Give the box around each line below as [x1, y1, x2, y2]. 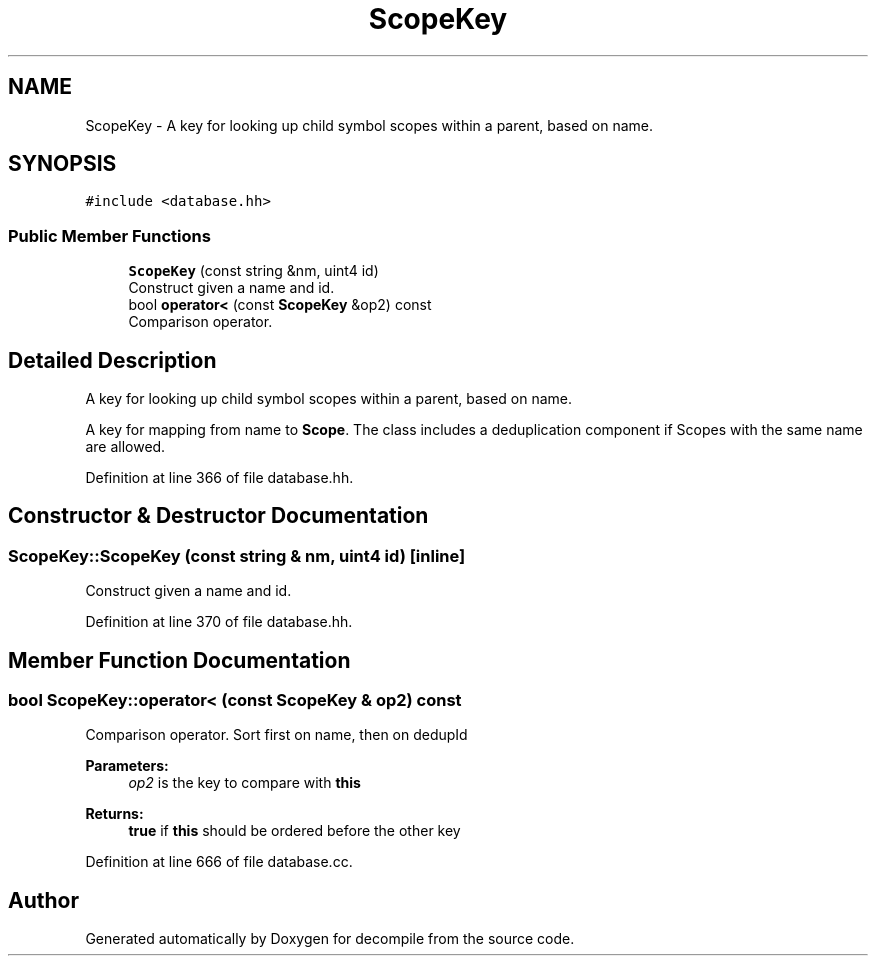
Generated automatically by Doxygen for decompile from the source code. [85, 930, 575, 948]
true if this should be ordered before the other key [128, 822, 461, 840]
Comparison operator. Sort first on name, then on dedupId [85, 726, 468, 744]
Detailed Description [8, 347, 217, 373]
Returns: [85, 805, 144, 823]
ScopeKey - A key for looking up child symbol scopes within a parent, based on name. [85, 116, 654, 134]
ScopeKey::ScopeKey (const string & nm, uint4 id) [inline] [8, 545, 466, 566]
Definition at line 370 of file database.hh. [85, 613, 353, 631]
